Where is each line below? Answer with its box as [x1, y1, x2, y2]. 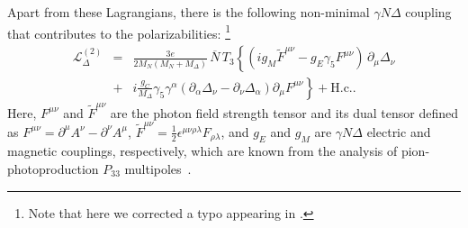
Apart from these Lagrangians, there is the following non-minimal [7, 3, 370, 21]
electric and [366, 122, 431, 141]
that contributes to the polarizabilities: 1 [7, 21, 230, 42]
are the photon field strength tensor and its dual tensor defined [110, 103, 458, 122]
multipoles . [124, 159, 192, 178]
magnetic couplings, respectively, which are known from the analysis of [7, 141, 398, 160]
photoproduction [7, 159, 99, 178]
